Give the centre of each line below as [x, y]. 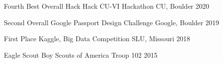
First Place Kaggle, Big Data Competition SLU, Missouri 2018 [97, 39]
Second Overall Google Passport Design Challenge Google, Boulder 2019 [111, 22]
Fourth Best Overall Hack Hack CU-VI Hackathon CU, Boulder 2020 [107, 6]
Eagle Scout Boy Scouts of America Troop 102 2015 [81, 55]
